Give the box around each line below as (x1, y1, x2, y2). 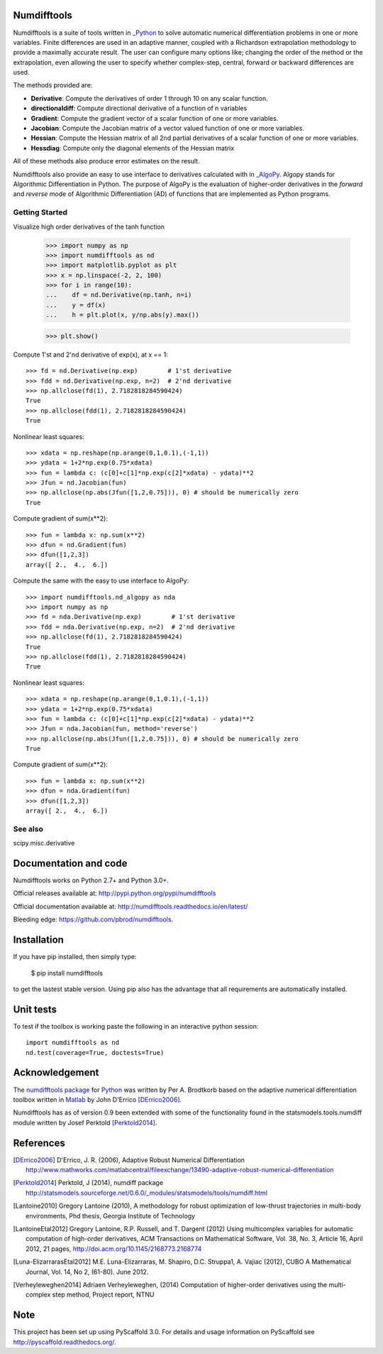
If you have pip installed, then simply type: (13, 953, 137, 961)
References (13, 1137, 65, 1149)
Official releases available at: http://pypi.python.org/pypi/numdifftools (13, 889, 216, 898)
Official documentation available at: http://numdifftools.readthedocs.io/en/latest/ (13, 902, 248, 911)
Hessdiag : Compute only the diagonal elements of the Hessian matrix (30, 143, 235, 152)
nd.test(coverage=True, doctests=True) (26, 1049, 165, 1056)
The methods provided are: (13, 81, 93, 90)
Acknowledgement (13, 1066, 99, 1079)
